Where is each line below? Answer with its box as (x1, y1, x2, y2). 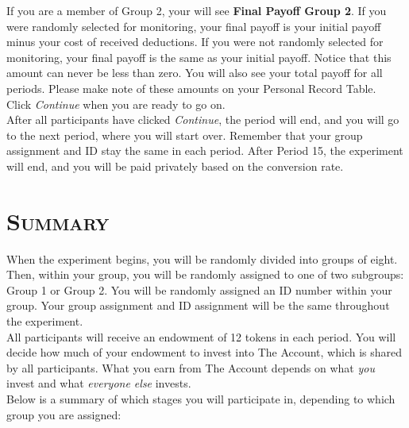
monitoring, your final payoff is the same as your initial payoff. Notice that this (6, 48, 392, 65)
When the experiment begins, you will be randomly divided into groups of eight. (6, 250, 398, 267)
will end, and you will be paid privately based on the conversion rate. (6, 157, 344, 174)
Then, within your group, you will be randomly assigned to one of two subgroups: (6, 266, 404, 283)
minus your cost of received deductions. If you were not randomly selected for (6, 33, 384, 50)
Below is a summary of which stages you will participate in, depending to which (6, 391, 395, 407)
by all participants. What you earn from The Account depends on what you (6, 359, 375, 376)
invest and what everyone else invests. (6, 375, 191, 391)
